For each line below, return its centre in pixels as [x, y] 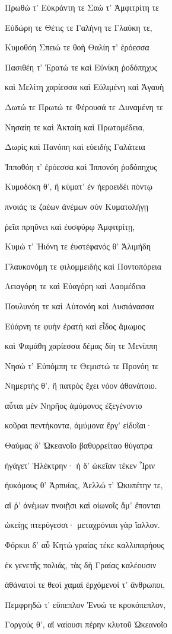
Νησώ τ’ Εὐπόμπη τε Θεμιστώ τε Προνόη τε [82, 365]
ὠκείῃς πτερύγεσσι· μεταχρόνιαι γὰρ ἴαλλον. [82, 525]
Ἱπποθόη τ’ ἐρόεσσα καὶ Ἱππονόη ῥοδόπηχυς [81, 166]
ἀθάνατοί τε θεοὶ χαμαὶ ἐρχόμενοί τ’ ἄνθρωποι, [85, 585]
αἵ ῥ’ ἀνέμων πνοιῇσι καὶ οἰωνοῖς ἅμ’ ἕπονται [83, 505]
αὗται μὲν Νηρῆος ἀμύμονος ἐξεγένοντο [74, 405]
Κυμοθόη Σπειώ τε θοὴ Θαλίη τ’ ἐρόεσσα [77, 47]
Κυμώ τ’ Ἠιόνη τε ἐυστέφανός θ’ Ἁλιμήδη [78, 246]
